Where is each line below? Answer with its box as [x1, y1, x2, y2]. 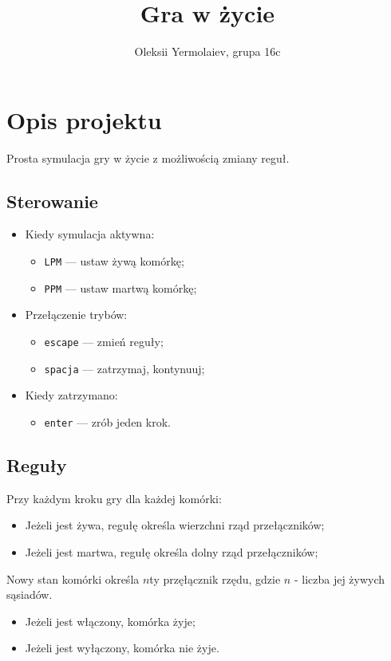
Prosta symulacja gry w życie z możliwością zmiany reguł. [6, 149, 290, 166]
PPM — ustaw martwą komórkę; [44, 279, 197, 296]
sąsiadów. [6, 586, 53, 603]
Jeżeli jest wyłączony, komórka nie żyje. [25, 639, 219, 656]
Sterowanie [6, 188, 98, 213]
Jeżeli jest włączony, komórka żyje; [25, 612, 195, 629]
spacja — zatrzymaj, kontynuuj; [44, 360, 205, 376]
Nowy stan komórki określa [6, 570, 140, 587]
